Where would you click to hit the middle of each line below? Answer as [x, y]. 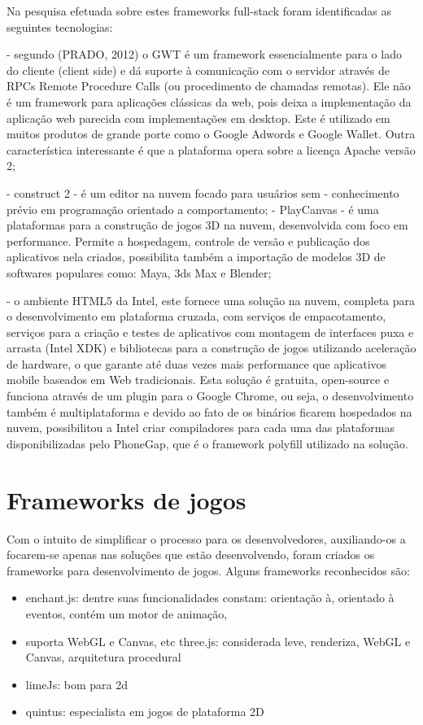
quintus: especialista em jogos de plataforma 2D [145, 712]
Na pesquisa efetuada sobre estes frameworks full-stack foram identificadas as [199, 11]
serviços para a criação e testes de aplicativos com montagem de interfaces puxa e [210, 332]
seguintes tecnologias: [60, 26]
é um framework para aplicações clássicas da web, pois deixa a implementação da [209, 101]
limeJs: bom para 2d [76, 684]
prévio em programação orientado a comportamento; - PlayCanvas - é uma [193, 209]
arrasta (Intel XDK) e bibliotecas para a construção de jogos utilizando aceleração [211, 348]
